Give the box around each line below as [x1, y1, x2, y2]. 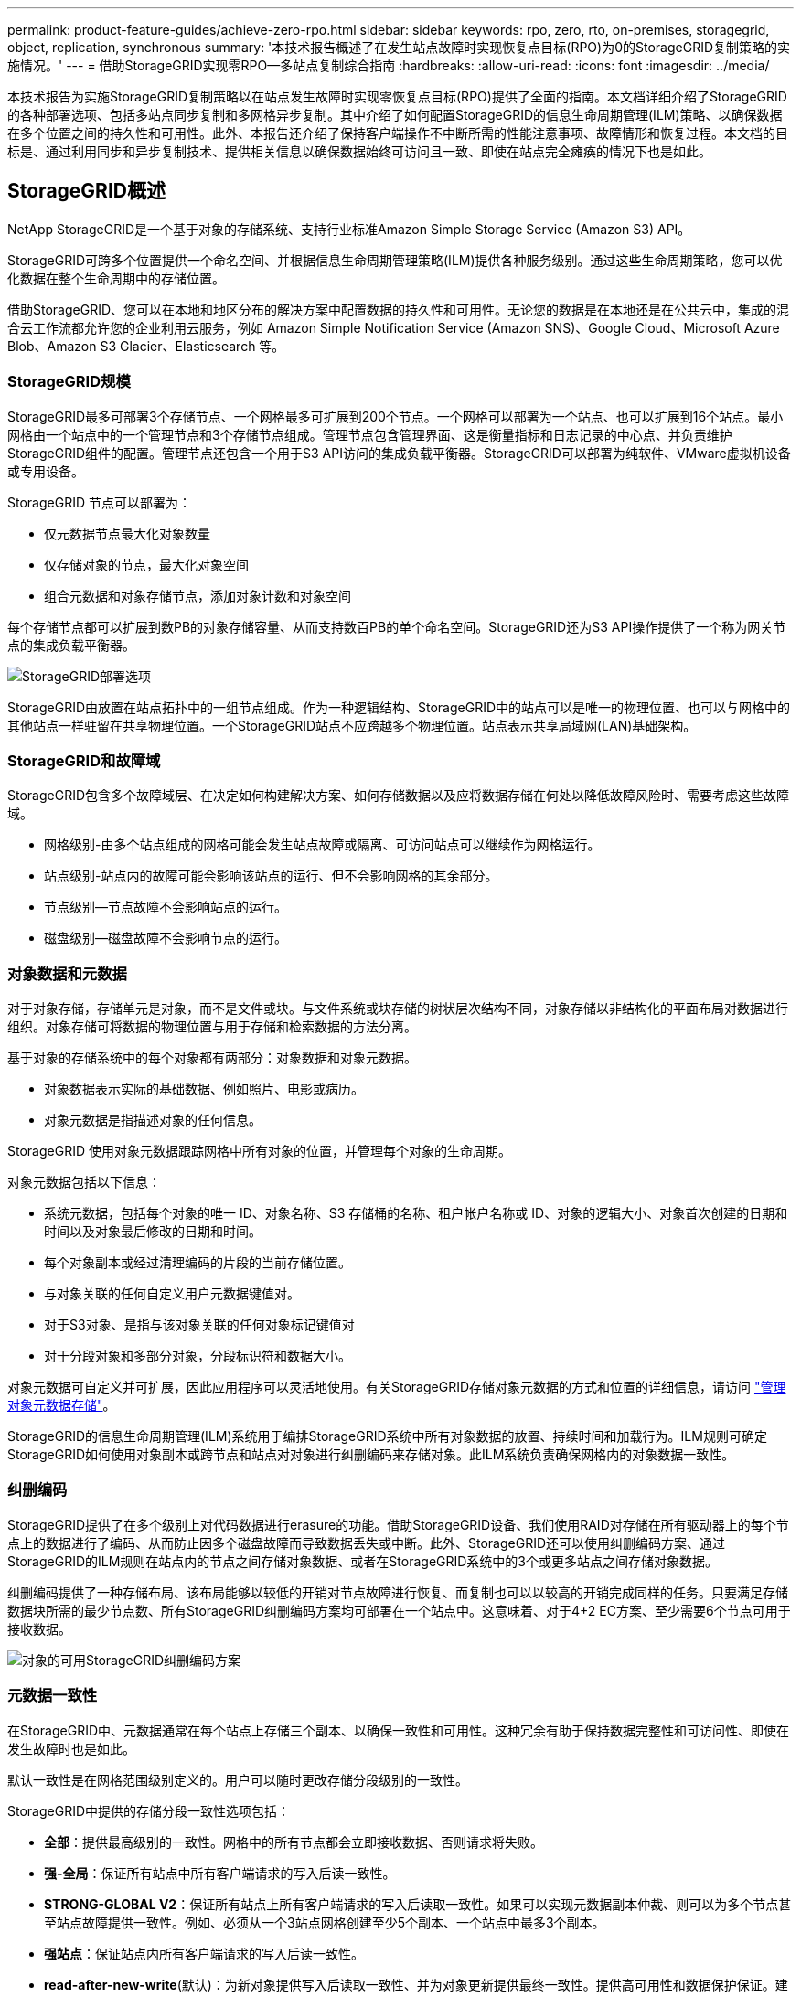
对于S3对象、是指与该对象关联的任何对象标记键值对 [44, 1317, 355, 1333]
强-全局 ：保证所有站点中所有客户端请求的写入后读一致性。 [44, 1864, 396, 1881]
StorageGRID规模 [7, 372, 131, 391]
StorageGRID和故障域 [7, 751, 161, 770]
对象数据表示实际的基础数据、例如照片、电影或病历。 [44, 1081, 364, 1097]
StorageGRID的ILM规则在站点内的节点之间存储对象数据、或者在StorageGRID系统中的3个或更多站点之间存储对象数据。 [7, 1553, 719, 1569]
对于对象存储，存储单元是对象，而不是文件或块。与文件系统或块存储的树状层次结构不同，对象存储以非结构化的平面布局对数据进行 [7, 1000, 788, 1017]
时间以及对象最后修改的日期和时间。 [44, 1223, 262, 1240]
